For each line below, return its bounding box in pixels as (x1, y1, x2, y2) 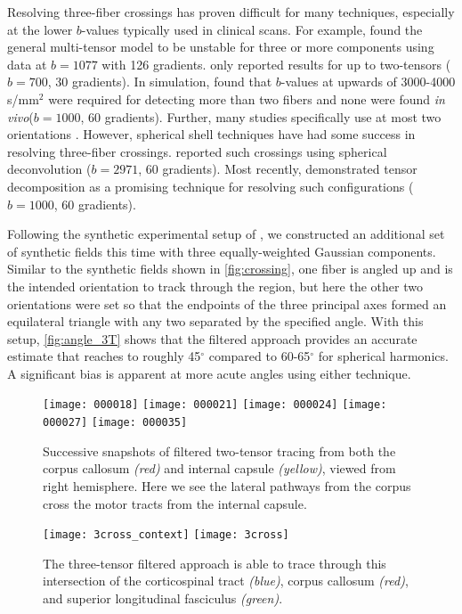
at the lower (7, 20, 73, 38)
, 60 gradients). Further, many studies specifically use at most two (80, 107, 442, 126)
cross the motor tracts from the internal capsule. (43, 494, 307, 512)
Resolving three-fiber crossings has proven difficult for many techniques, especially (7, 3, 455, 20)
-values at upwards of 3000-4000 (280, 72, 456, 91)
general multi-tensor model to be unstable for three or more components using (7, 37, 434, 56)
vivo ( (7, 107, 34, 126)
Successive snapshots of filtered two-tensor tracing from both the (43, 441, 396, 460)
